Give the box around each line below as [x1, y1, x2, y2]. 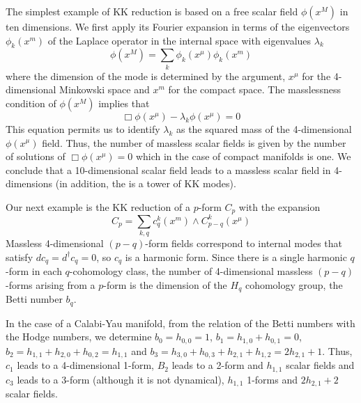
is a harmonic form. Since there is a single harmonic [125, 249, 347, 264]
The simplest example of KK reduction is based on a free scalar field [6, 4, 298, 18]
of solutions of [6, 149, 66, 164]
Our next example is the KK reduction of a [6, 199, 190, 214]
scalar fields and [286, 358, 355, 372]
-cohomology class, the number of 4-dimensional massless [69, 264, 313, 278]
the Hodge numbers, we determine [6, 329, 152, 344]
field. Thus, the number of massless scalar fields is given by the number [42, 135, 346, 150]
